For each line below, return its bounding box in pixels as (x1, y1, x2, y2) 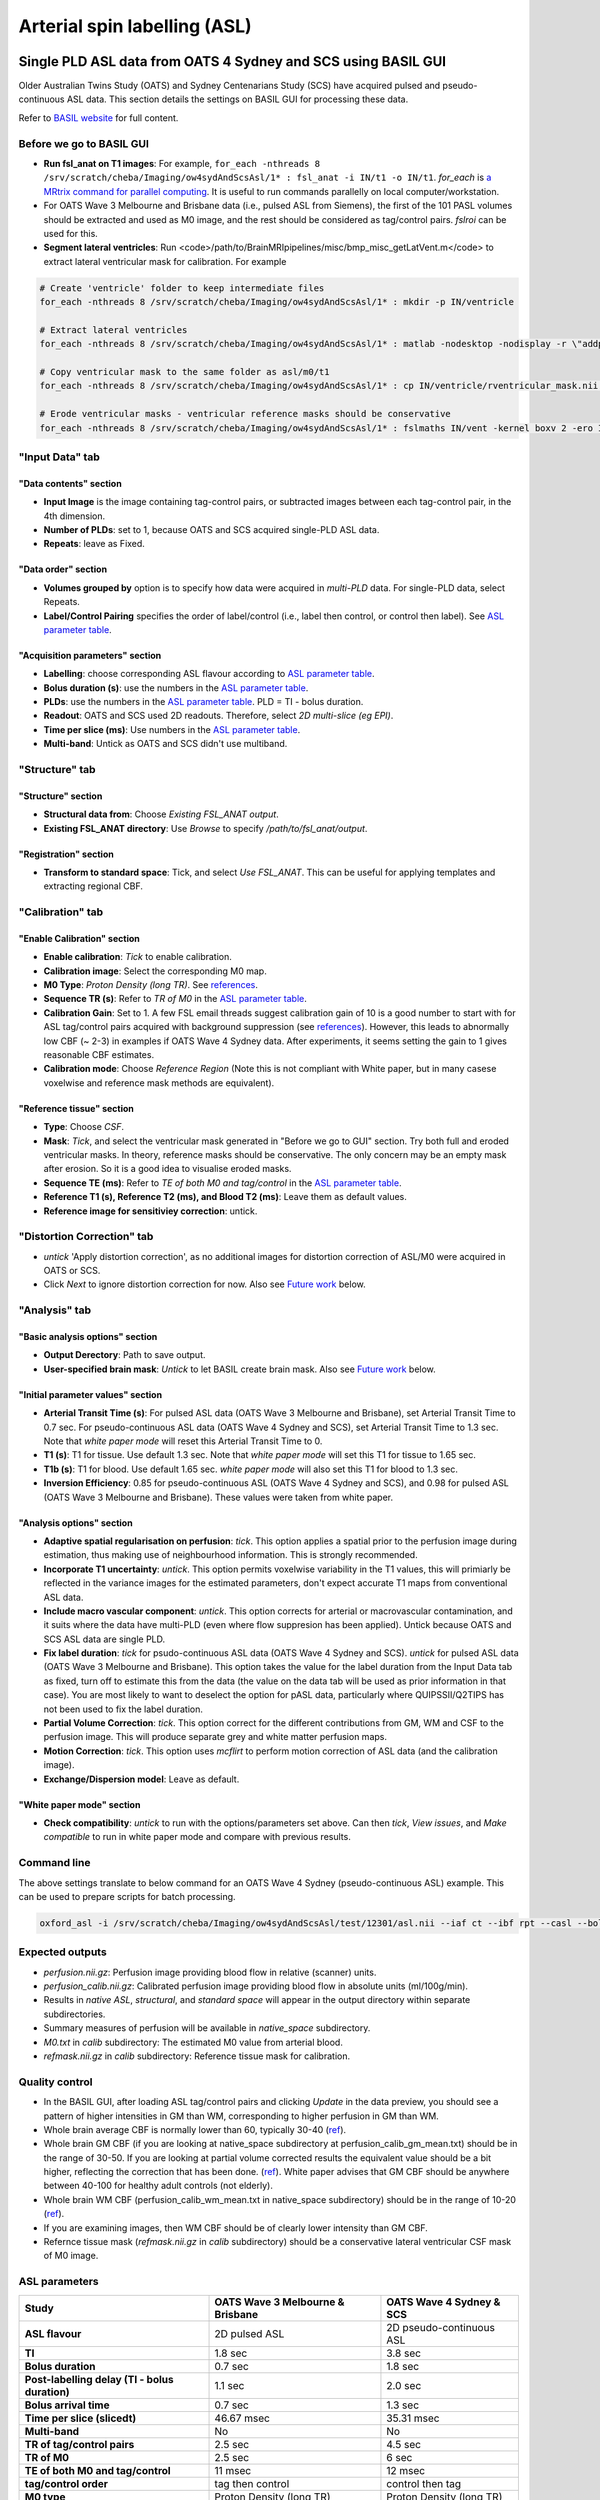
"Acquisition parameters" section (18, 649, 162, 661)
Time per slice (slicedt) (24, 2411, 137, 2425)
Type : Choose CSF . (43, 1121, 125, 1133)
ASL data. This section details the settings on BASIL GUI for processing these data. (66, 93, 409, 105)
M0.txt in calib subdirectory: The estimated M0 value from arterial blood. (43, 2036, 344, 2048)
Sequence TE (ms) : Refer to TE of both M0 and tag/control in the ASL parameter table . (43, 1176, 402, 1189)
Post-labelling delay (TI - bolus (24, 2372, 174, 2386)
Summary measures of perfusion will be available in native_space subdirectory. (43, 2022, 371, 2034)
